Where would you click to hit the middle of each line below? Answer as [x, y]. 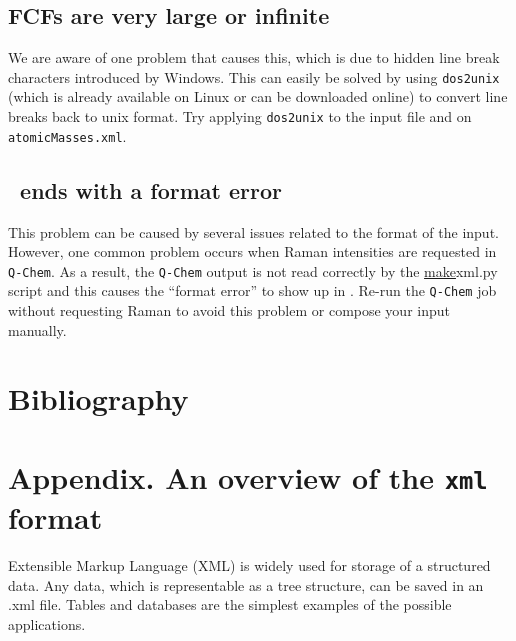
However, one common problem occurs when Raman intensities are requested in [252, 251]
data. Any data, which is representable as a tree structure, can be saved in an [246, 584]
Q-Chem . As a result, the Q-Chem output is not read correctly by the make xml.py [253, 270]
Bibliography [98, 398]
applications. [47, 623]
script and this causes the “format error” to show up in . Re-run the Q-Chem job [252, 290]
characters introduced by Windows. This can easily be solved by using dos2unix [254, 76]
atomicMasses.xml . [67, 135]
